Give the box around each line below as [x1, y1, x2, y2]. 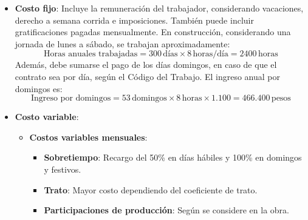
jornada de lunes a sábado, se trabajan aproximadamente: [15, 37, 230, 50]
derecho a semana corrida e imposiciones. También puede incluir [15, 13, 254, 26]
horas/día [193, 50, 228, 59]
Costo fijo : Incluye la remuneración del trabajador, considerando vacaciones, [15, 2, 304, 14]
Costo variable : [15, 110, 79, 123]
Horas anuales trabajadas [44, 50, 138, 59]
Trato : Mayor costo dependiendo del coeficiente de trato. [44, 183, 258, 196]
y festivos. [44, 162, 81, 175]
